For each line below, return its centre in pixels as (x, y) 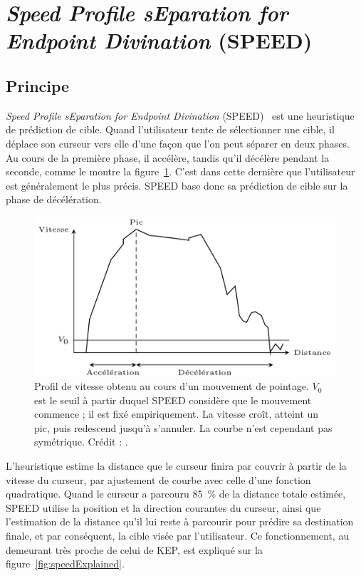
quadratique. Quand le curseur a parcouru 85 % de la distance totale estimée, (176, 494)
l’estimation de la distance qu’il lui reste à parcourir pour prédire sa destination (180, 521)
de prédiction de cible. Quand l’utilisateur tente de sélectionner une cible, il (170, 129)
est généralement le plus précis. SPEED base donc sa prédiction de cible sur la (177, 185)
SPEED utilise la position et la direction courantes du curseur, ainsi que (163, 507)
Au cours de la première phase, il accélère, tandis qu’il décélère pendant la (168, 157)
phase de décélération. (54, 199)
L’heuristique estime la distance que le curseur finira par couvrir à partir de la (176, 466)
